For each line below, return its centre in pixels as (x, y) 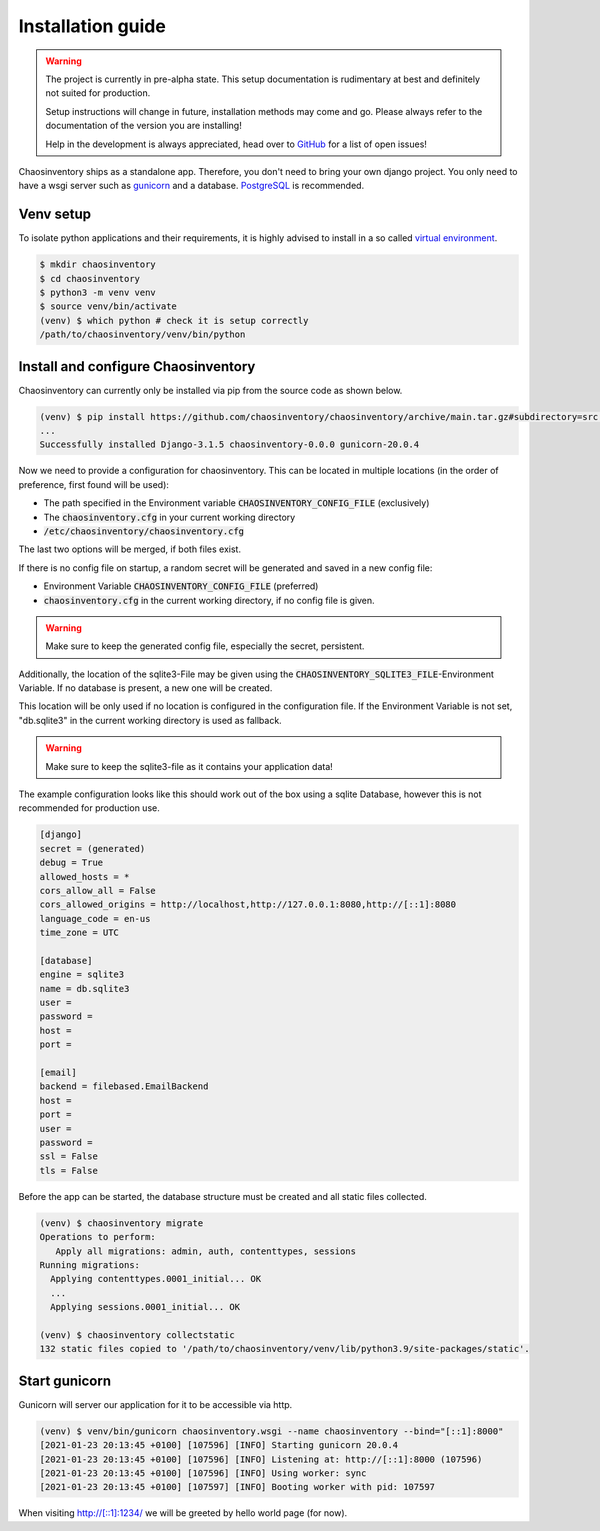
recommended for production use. (89, 808)
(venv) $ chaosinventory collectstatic (137, 1334)
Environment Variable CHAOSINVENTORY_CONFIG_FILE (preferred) (181, 586)
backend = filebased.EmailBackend (124, 1086)
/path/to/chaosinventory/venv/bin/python (142, 334)
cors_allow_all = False (98, 890)
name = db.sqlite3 (84, 988)
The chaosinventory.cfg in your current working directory (169, 517)
